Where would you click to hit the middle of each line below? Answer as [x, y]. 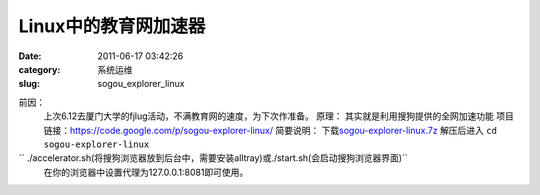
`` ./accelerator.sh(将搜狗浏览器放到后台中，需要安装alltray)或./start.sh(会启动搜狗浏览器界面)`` [213, 158]
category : [39, 69]
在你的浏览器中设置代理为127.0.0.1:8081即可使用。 [146, 172]
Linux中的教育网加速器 [112, 26]
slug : [29, 84]
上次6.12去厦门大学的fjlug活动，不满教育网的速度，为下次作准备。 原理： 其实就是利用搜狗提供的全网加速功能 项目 [278, 116]
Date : [30, 56]
